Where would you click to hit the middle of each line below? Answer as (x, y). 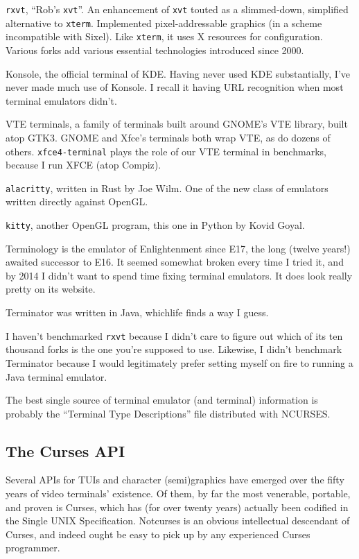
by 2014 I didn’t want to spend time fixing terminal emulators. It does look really (179, 275)
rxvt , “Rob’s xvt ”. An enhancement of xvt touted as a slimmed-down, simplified (177, 9)
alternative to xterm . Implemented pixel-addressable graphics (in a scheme (164, 23)
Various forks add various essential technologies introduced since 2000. (155, 50)
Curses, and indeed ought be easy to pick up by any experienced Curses (158, 534)
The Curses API (65, 450)
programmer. (33, 548)
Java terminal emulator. (56, 376)
